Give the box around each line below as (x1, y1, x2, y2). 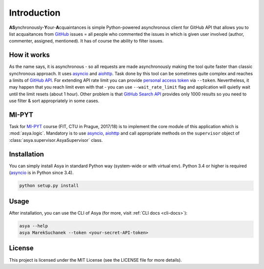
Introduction (9, 7, 61, 18)
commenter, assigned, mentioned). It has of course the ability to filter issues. (9, 38, 164, 44)
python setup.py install (19, 183, 79, 188)
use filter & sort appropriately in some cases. (9, 98, 100, 104)
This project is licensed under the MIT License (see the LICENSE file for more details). (9, 257, 182, 263)
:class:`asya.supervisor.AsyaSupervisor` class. (9, 137, 103, 143)
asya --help (19, 223, 48, 228)
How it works (9, 51, 50, 59)
